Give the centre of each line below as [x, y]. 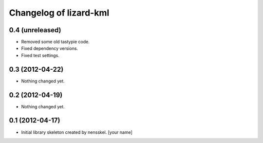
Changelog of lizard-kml [59, 13]
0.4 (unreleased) [35, 30]
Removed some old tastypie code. [55, 42]
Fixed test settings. [40, 55]
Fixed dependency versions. [49, 48]
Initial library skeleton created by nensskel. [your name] [77, 132]
